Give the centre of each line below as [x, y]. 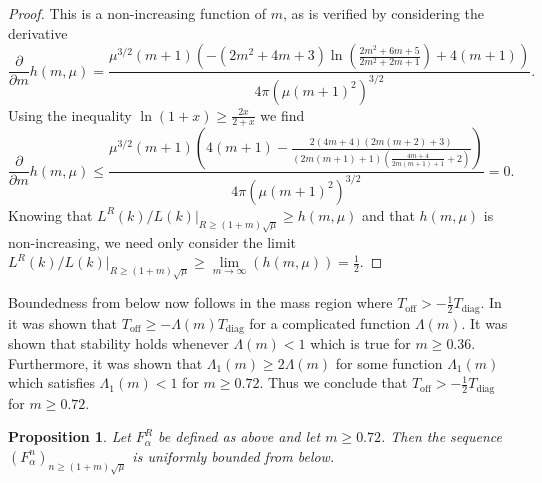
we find [282, 114]
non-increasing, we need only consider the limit [152, 241]
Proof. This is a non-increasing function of [137, 13]
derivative [38, 32]
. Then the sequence [441, 436]
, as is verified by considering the [384, 13]
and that [388, 214]
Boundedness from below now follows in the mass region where [200, 302]
